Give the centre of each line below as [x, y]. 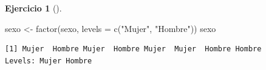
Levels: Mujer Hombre [49, 61]
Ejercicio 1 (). [33, 8]
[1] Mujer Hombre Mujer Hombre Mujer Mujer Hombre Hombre [133, 49]
